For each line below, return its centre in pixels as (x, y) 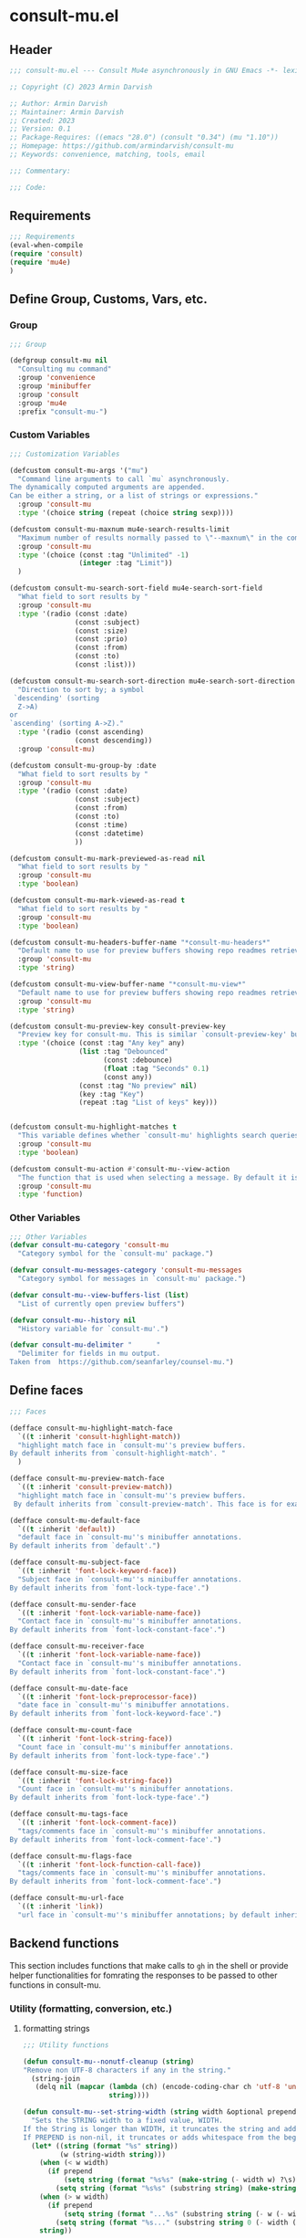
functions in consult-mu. (56, 1985)
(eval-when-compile (46, 246)
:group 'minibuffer (55, 386)
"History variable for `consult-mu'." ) (93, 1329)
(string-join (56, 2078)
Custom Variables (50, 435)
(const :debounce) (138, 1060)
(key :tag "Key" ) (112, 1094)
